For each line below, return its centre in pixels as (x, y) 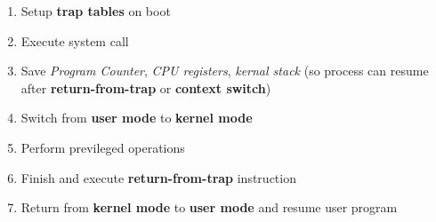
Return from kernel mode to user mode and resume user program (209, 207)
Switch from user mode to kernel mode (137, 118)
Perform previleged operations (103, 147)
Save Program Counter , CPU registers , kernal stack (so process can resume (225, 71)
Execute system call (75, 40)
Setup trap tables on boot (96, 11)
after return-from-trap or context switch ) (146, 87)
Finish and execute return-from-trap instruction (158, 177)
